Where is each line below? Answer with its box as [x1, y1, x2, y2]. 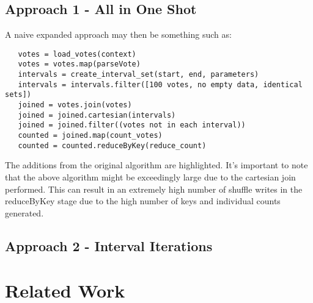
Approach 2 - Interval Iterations [5, 236, 213, 255]
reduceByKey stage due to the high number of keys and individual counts [5, 194, 281, 207]
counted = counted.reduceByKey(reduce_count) [18, 141, 207, 150]
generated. [5, 206, 44, 219]
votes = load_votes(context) [18, 49, 136, 59]
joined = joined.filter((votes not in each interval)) [18, 121, 246, 130]
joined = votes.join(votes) [18, 101, 132, 110]
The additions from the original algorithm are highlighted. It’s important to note [5, 159, 308, 171]
